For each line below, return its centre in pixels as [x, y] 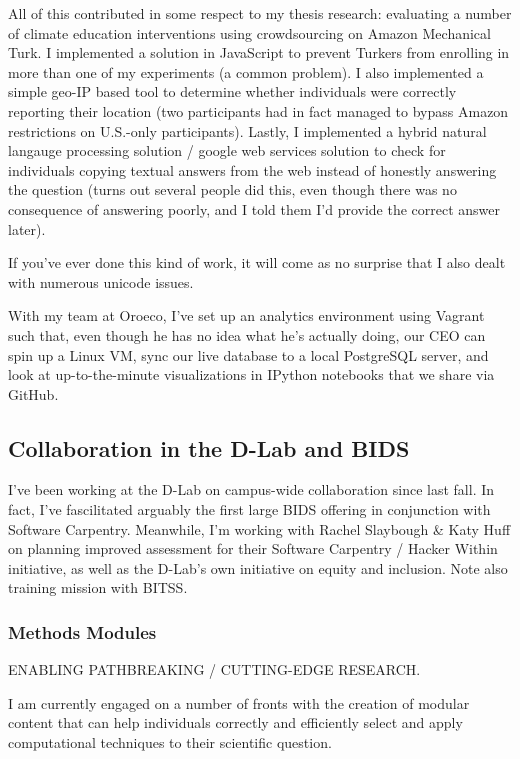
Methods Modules [82, 631]
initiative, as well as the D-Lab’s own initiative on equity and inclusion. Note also [258, 567]
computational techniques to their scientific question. [170, 742]
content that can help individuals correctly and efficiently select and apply [235, 722]
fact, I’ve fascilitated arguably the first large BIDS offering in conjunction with [249, 509]
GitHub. [33, 393]
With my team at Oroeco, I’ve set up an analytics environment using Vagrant [246, 315]
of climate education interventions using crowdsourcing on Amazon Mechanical [249, 32]
